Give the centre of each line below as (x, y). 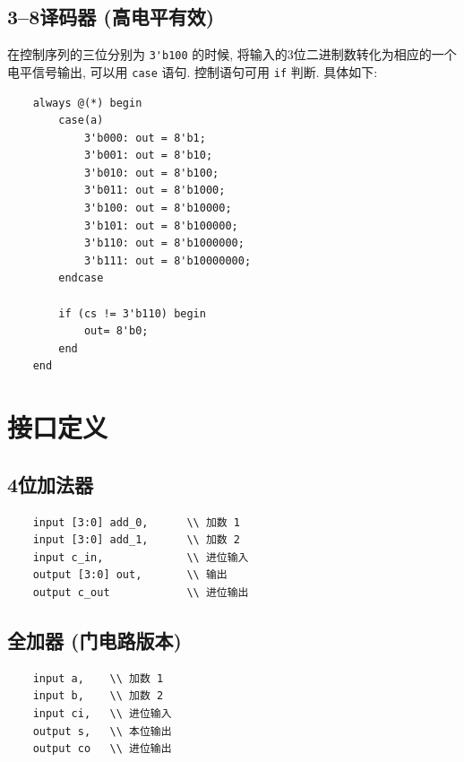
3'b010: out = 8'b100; (151, 173)
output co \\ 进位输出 (102, 749)
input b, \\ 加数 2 (98, 696)
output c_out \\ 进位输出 (141, 592)
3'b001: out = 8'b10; (148, 156)
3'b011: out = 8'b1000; (155, 190)
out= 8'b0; (116, 331)
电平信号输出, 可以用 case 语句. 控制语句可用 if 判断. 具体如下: (193, 71)
